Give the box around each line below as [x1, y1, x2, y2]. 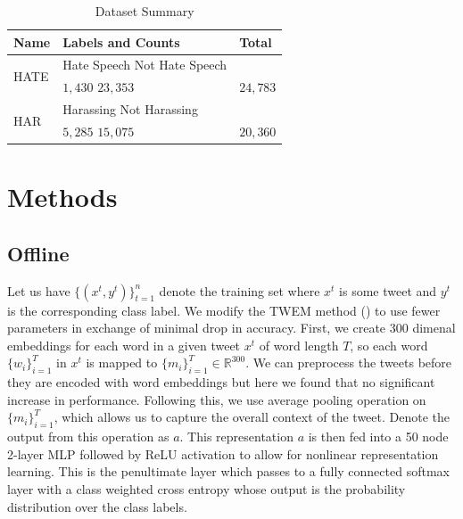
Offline [7, 239, 70, 267]
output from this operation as [7, 427, 169, 446]
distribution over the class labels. [7, 497, 187, 515]
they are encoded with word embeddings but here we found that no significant [7, 373, 435, 391]
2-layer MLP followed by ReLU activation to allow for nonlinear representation [7, 444, 439, 463]
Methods [7, 178, 118, 215]
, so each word [350, 335, 428, 354]
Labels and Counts [62, 32, 180, 51]
